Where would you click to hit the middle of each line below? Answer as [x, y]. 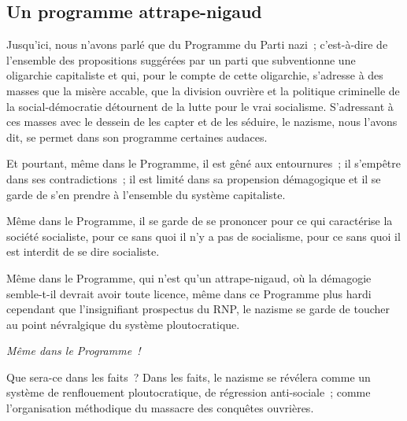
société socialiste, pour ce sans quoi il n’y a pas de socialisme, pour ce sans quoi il [203, 236]
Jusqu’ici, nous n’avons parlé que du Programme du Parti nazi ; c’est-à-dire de [197, 44]
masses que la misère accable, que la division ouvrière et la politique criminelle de [203, 90]
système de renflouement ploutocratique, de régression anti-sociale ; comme [189, 392]
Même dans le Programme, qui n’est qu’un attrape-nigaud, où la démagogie [189, 277]
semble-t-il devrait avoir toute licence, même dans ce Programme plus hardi [189, 293]
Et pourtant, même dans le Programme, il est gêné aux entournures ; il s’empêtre [204, 163]
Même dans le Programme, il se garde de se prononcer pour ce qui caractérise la [200, 221]
